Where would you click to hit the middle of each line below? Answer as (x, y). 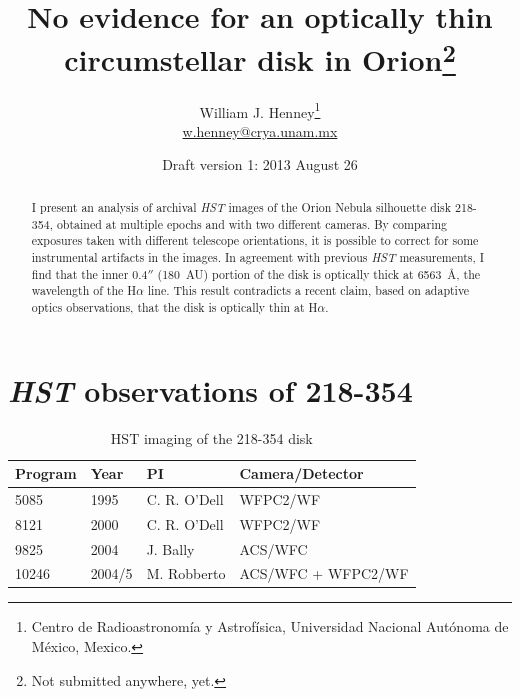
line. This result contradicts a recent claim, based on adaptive (308, 290)
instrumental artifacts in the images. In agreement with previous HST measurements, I (258, 256)
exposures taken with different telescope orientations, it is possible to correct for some (255, 240)
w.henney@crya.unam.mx (260, 130)
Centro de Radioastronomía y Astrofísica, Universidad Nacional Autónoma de (270, 626)
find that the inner (80, 273)
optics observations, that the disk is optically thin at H (174, 306)
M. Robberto (186, 573)
